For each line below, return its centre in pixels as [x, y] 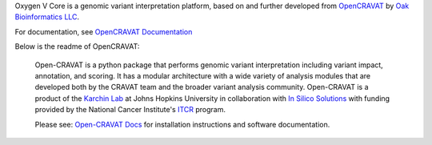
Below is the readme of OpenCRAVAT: [77, 46]
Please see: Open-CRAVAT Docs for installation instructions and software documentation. [182, 124]
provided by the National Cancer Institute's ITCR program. [130, 110]
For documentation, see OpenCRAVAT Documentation [104, 31]
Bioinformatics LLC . [47, 17]
